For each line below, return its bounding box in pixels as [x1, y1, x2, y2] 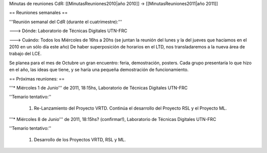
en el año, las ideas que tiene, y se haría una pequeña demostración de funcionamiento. [9, 67, 189, 73]
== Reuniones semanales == [9, 10, 68, 16]
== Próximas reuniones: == [9, 76, 65, 81]
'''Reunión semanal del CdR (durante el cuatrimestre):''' [9, 19, 122, 25]
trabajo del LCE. [9, 51, 42, 57]
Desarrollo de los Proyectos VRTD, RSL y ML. [34, 136, 126, 143]
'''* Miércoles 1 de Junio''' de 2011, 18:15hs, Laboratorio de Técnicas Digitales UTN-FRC [9, 84, 188, 91]
